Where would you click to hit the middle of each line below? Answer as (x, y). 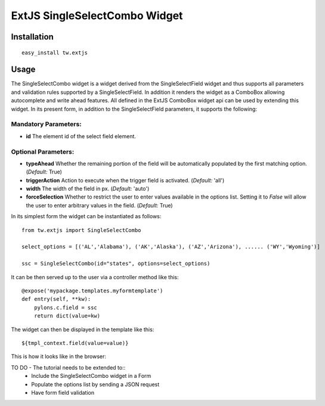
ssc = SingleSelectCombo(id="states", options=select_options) (116, 264)
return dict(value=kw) (67, 316)
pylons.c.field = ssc (66, 307)
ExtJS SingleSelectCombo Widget (97, 16)
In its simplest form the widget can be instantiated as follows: (86, 216)
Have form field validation (63, 392)
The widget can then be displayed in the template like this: (83, 329)
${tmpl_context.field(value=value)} (75, 343)
